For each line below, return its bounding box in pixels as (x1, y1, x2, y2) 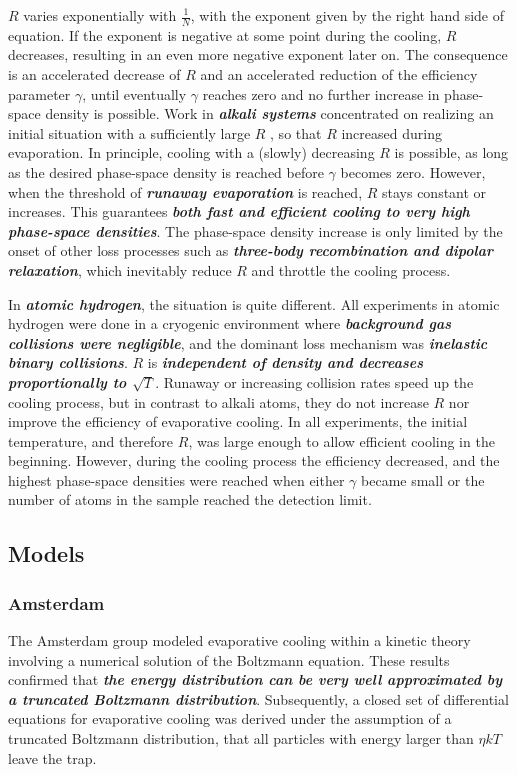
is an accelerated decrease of (8, 64, 181, 85)
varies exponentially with (23, 5, 177, 25)
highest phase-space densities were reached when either (8, 469, 345, 490)
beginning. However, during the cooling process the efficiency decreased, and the (8, 450, 500, 471)
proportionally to (8, 371, 127, 392)
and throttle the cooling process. (251, 259, 451, 280)
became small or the (361, 469, 485, 490)
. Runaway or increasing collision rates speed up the (155, 371, 474, 392)
